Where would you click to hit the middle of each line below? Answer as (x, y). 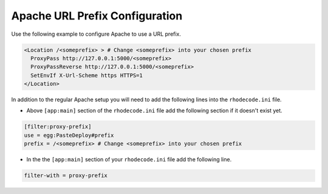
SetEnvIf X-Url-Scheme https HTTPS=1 (87, 75)
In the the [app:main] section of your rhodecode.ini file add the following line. (129, 159)
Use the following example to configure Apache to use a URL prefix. (96, 34)
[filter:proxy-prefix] (58, 127)
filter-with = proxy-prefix (66, 176)
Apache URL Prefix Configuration (97, 16)
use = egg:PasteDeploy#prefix (69, 135)
